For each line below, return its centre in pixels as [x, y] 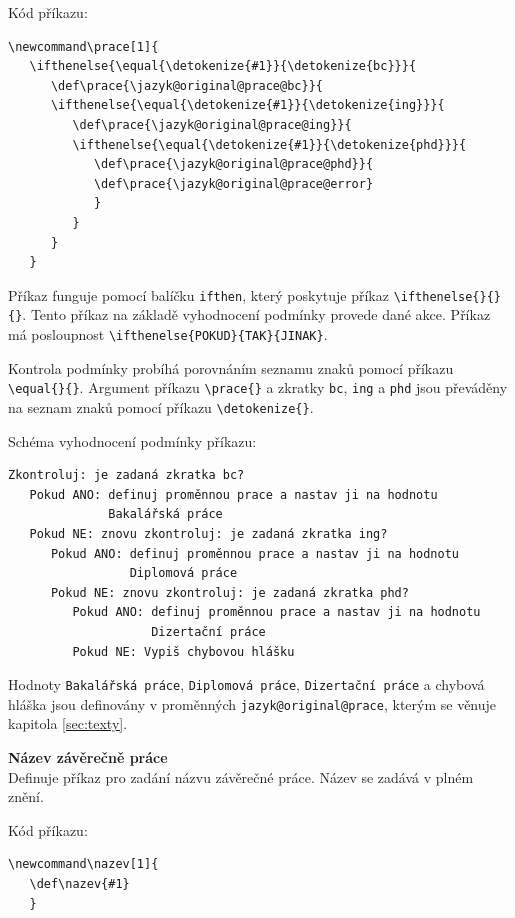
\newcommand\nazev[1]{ [83, 864]
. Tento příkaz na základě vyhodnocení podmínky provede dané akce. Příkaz [256, 314]
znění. [26, 796]
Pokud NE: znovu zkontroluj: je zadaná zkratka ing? [208, 533]
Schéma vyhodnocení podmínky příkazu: [132, 440]
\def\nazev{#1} [79, 884]
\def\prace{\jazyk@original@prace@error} [233, 183]
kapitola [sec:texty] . [68, 723]
